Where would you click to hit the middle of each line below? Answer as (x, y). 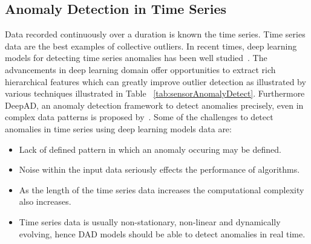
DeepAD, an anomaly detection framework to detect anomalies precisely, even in (154, 105)
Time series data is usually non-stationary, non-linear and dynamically (150, 221)
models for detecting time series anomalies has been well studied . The (136, 58)
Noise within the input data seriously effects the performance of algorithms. (159, 169)
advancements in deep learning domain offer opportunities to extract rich (140, 69)
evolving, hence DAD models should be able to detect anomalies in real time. (162, 233)
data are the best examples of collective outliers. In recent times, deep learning (151, 46)
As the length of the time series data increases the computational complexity (162, 189)
